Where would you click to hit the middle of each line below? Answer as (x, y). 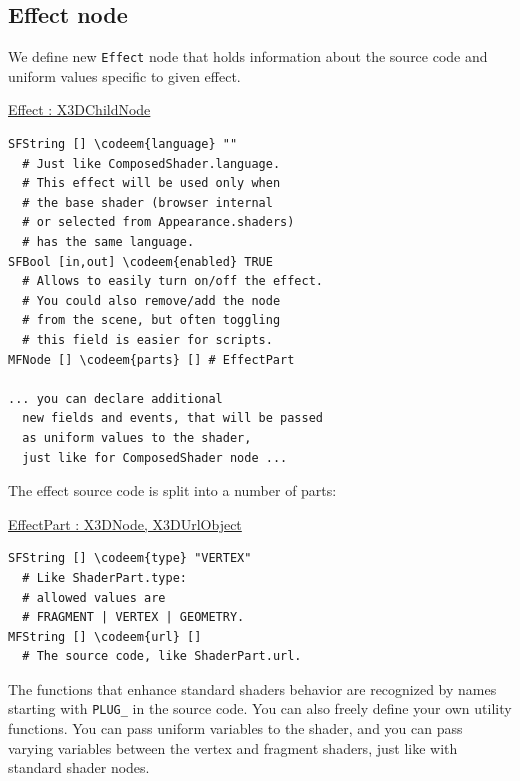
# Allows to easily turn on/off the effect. (172, 281)
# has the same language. (108, 242)
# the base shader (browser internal (147, 202)
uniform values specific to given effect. (124, 75)
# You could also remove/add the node (151, 300)
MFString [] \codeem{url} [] (105, 636)
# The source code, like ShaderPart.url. (162, 656)
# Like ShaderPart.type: (104, 577)
